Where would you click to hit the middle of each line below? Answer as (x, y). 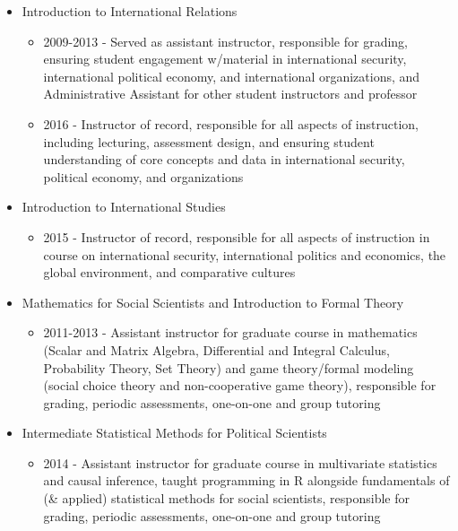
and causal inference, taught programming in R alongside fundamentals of (246, 480)
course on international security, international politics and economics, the (245, 254)
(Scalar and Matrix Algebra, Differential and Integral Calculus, (216, 349)
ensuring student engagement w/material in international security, (225, 59)
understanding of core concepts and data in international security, (224, 159)
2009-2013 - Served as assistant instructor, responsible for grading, (225, 41)
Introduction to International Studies (124, 207)
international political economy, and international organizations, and (232, 76)
